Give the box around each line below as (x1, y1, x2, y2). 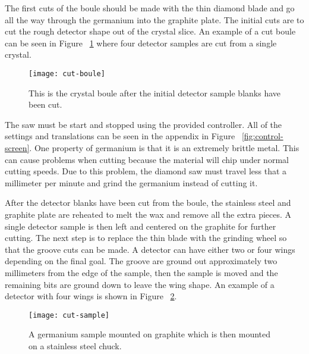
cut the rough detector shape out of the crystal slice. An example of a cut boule (5, 25, 296, 37)
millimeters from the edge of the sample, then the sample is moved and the (5, 266, 278, 278)
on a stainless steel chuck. (29, 339, 122, 352)
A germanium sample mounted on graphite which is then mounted (29, 328, 271, 340)
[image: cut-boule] (29, 69, 105, 78)
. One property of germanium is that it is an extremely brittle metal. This (29, 142, 299, 153)
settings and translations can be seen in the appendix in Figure (5, 130, 235, 142)
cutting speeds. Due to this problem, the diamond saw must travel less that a (5, 165, 287, 177)
